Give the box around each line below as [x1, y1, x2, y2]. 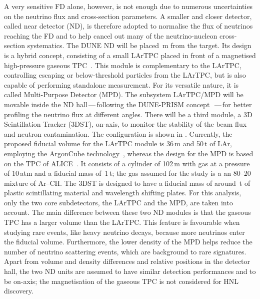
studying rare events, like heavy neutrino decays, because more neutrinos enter [4, 226, 245, 237]
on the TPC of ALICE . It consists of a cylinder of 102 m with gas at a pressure [4, 158, 250, 168]
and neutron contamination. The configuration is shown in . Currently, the [4, 128, 232, 139]
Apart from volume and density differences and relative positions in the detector [4, 256, 250, 266]
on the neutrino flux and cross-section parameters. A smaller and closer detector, [4, 11, 252, 21]
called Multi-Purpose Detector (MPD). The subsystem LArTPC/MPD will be [4, 89, 243, 100]
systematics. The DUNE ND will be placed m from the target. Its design [27, 40, 251, 51]
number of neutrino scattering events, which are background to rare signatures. [4, 246, 246, 256]
